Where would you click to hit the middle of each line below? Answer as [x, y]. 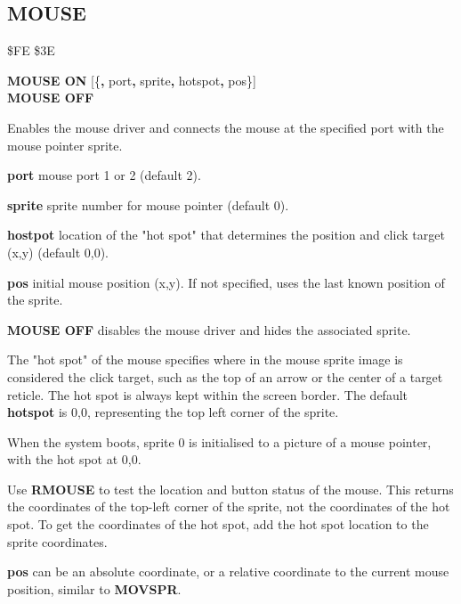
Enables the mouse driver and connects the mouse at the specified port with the [226, 127]
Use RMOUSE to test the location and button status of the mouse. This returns [230, 489]
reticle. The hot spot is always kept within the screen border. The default [208, 394]
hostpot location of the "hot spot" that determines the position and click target [226, 235]
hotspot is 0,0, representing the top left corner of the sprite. [173, 412]
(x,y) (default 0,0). [58, 252]
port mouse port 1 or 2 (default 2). [104, 175]
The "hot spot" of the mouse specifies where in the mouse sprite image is [205, 359]
